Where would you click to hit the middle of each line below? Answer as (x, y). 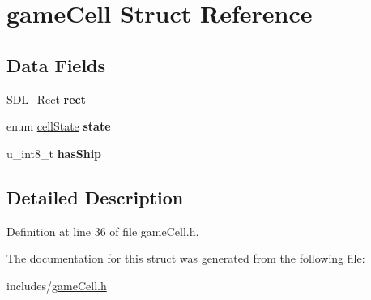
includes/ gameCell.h (57, 285)
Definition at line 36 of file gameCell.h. (103, 231)
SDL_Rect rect (47, 99)
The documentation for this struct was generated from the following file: (186, 258)
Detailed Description (95, 197)
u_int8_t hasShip (54, 153)
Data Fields (56, 64)
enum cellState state (59, 126)
